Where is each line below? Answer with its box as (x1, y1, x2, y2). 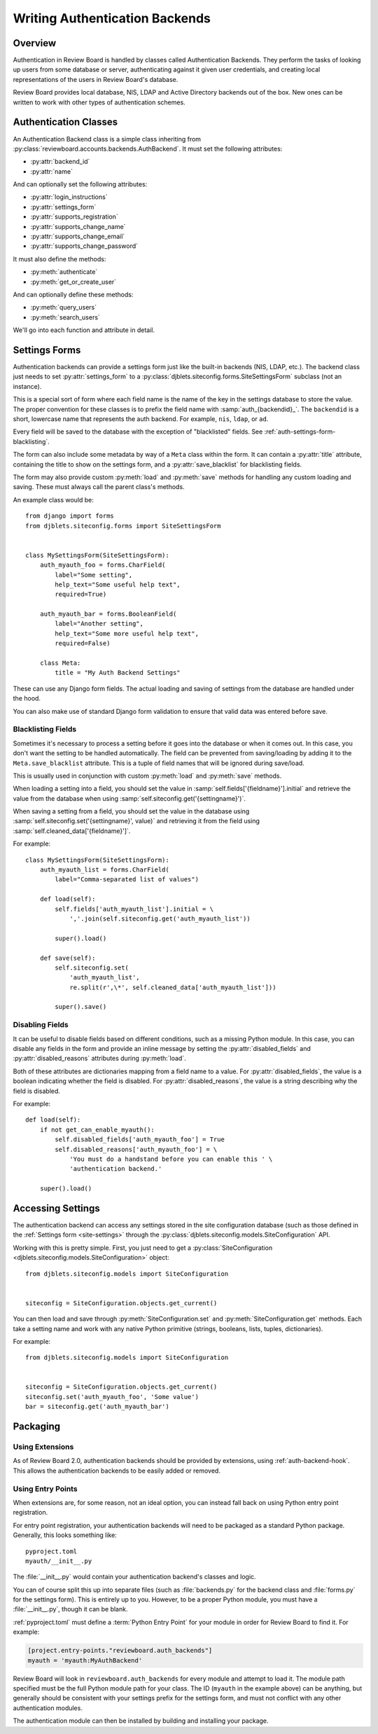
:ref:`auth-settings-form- (264, 427, 336, 436)
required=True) (55, 591, 107, 598)
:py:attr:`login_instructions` (30, 193, 108, 201)
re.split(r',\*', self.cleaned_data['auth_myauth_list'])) (69, 983, 276, 991)
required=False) (55, 640, 111, 647)
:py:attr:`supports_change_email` (30, 232, 125, 241)
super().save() (55, 1003, 107, 1011)
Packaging (13, 1421, 61, 1433)
